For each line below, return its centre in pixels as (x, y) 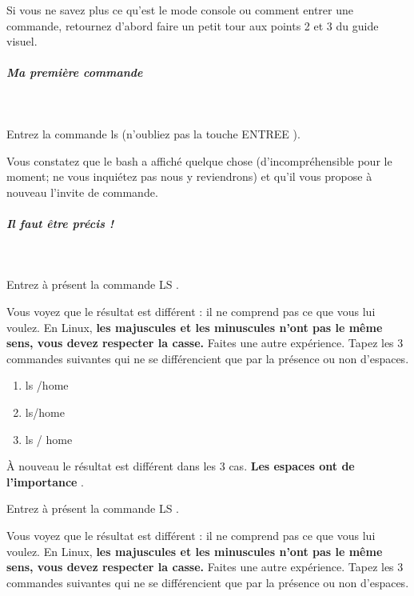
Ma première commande (75, 72)
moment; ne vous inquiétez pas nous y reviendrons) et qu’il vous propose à (189, 176)
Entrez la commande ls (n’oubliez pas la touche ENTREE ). (153, 133)
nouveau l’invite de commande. (82, 192)
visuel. (22, 41)
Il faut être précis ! (60, 223)
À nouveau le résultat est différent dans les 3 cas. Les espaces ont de (181, 466)
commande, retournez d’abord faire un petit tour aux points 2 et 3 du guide (193, 25)
